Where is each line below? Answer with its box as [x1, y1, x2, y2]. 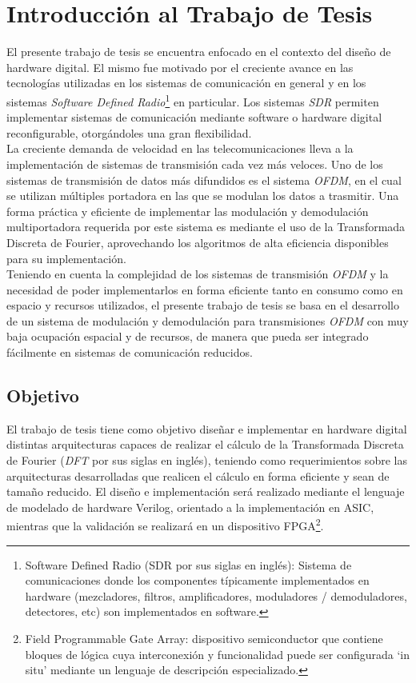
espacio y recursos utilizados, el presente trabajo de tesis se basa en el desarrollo [6, 297, 399, 314]
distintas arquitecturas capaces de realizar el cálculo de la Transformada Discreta [6, 436, 404, 453]
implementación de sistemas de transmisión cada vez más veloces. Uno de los [6, 155, 383, 172]
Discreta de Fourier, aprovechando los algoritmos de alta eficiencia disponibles [6, 234, 389, 250]
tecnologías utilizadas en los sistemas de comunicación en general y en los [6, 74, 366, 91]
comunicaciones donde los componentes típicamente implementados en [25, 572, 370, 589]
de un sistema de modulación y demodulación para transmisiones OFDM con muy [6, 312, 409, 329]
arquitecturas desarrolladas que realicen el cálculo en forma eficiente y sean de [6, 467, 390, 484]
